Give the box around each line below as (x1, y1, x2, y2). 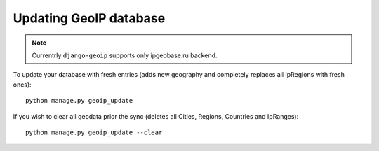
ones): (13, 80, 32, 89)
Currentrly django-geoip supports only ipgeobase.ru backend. (32, 51, 218, 59)
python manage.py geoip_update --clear (25, 128, 163, 136)
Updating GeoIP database (13, 10, 166, 26)
